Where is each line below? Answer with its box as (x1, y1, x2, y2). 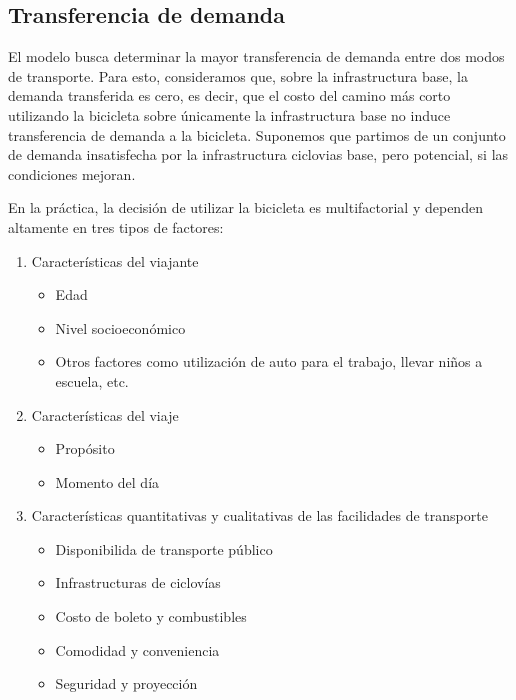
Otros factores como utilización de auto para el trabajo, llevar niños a (55, 351, 483, 372)
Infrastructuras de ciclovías (55, 572, 221, 593)
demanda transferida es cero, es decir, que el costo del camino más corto (8, 85, 451, 106)
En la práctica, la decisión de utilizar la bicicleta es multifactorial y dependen (8, 197, 483, 218)
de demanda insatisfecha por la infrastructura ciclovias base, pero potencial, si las (8, 144, 509, 165)
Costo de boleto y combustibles (55, 606, 247, 627)
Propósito (55, 438, 115, 459)
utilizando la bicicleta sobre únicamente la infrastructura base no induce (8, 104, 451, 125)
